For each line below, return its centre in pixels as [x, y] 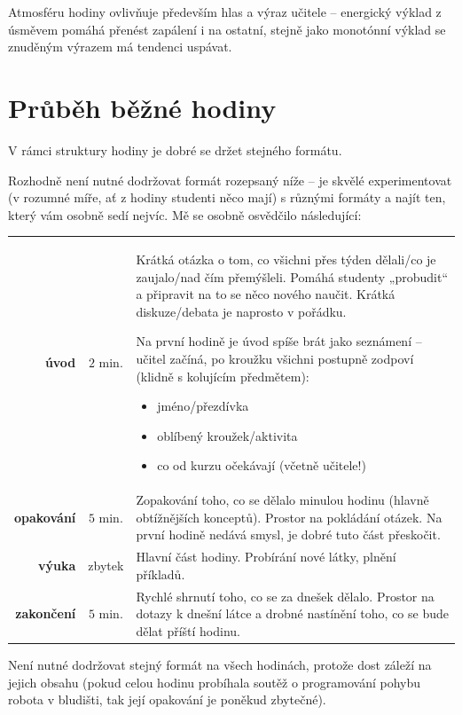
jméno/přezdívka [203, 406]
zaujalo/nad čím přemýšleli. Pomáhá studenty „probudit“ [292, 276]
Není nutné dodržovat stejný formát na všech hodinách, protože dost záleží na [220, 664]
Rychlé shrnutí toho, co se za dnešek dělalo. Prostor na [285, 596]
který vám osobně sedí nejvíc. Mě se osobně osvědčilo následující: [185, 214]
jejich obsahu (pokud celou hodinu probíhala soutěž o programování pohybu [215, 682]
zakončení [46, 613]
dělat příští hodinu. [188, 630]
